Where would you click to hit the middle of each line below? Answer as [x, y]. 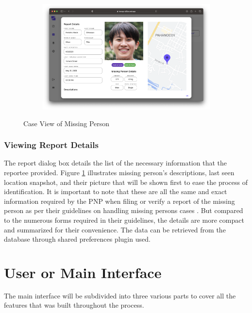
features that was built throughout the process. [74, 305]
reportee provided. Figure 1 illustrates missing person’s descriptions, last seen [119, 173]
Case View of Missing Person [67, 123]
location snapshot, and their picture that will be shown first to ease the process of [126, 182]
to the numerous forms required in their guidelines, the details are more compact [124, 220]
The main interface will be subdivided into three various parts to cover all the [120, 295]
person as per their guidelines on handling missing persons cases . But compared [124, 210]
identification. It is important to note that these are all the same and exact [116, 191]
